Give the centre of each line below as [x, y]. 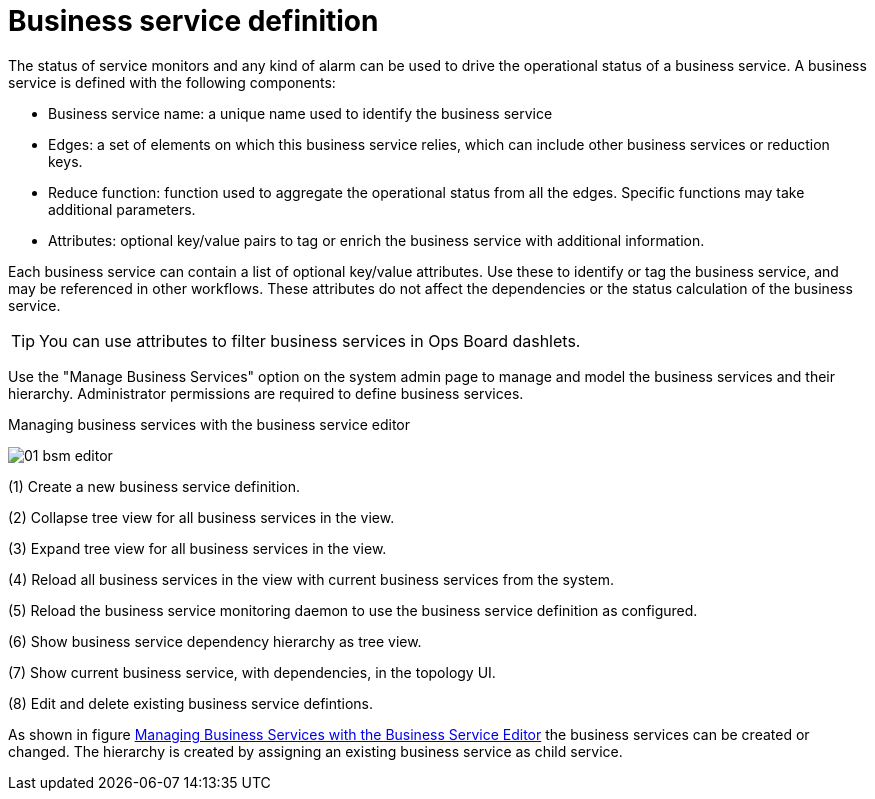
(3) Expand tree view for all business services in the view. [197, 548]
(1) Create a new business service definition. [154, 486]
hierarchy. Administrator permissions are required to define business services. [266, 393]
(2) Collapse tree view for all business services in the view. [201, 517]
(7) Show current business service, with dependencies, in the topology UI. [252, 672]
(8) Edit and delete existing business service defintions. [191, 703]
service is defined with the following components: [172, 82]
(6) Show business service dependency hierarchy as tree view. [215, 641]
